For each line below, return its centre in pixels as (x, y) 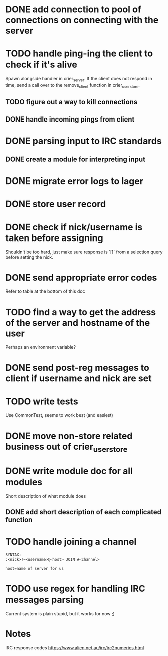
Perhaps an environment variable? (41, 347)
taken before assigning (54, 238)
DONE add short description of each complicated (83, 512)
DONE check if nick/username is (74, 227)
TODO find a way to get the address (81, 312)
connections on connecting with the (82, 20)
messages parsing (45, 600)
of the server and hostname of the (78, 322)
